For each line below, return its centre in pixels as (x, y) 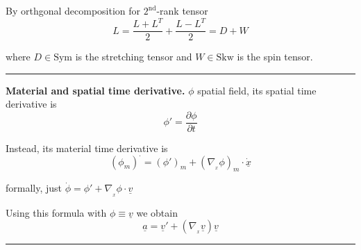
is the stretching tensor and (134, 57)
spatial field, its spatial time (257, 90)
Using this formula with (56, 212)
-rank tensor (182, 10)
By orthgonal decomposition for (73, 10)
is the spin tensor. (275, 57)
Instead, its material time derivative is (87, 148)
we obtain (157, 212)
